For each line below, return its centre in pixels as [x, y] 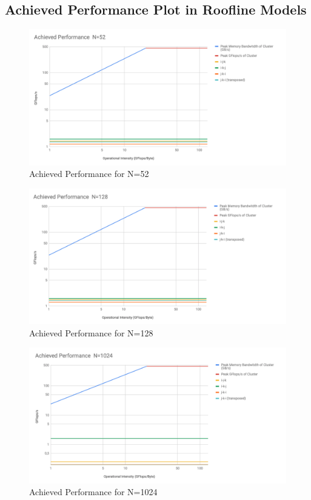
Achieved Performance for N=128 [91, 332]
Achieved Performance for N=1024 [93, 492]
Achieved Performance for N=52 [89, 174]
